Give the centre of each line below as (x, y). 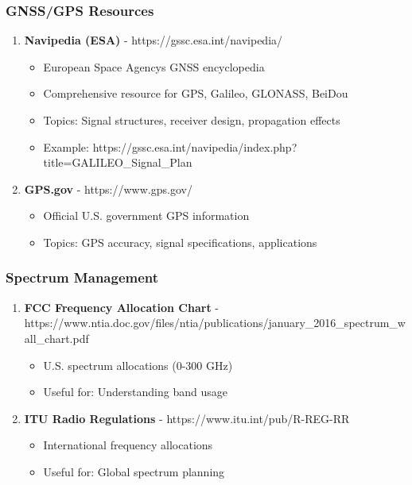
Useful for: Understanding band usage (135, 392)
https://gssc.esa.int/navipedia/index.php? (195, 146)
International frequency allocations (128, 445)
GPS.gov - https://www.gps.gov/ (108, 189)
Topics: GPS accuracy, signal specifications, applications (180, 242)
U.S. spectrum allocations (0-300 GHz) (138, 365)
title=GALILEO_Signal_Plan (118, 162)
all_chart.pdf (56, 338)
